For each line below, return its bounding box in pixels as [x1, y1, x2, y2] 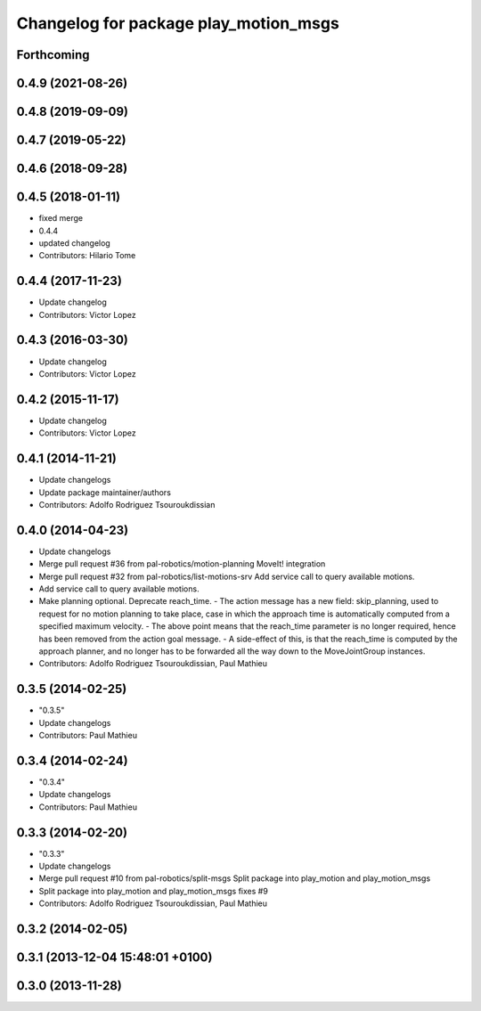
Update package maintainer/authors [38, 486, 171, 498]
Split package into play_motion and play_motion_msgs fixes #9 [38, 885, 269, 896]
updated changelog [38, 237, 110, 249]
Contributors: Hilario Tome [38, 250, 136, 261]
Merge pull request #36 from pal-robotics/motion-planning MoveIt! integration [38, 558, 326, 569]
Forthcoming [16, 47, 90, 62]
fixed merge [38, 213, 84, 224]
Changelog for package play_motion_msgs [16, 13, 340, 33]
